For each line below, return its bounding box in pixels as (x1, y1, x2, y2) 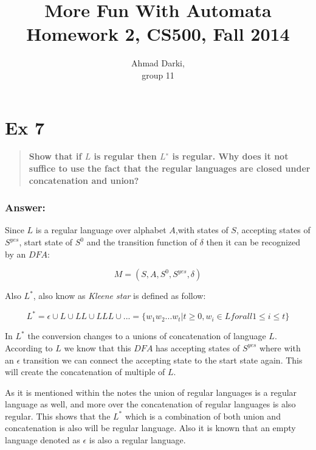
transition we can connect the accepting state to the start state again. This (22, 353, 303, 366)
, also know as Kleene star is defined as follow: (33, 289, 206, 302)
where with (259, 341, 301, 354)
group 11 (142, 68, 174, 81)
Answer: (5, 200, 46, 215)
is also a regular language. (89, 434, 186, 446)
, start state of (19, 236, 73, 248)
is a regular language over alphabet (35, 223, 167, 236)
